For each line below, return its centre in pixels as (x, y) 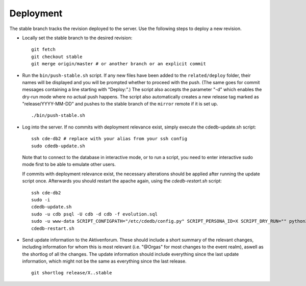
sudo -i (41, 200)
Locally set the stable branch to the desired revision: (77, 38)
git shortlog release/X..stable (72, 273)
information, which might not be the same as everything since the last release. (104, 261)
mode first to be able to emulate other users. (69, 164)
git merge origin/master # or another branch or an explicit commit (119, 64)
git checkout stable (57, 57)
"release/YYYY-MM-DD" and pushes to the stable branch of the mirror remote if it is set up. (120, 104)
